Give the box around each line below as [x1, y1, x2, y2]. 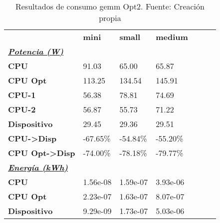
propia [99, 12, 121, 23]
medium [156, 31, 188, 42]
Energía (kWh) [8, 161, 68, 173]
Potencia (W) [8, 45, 64, 57]
